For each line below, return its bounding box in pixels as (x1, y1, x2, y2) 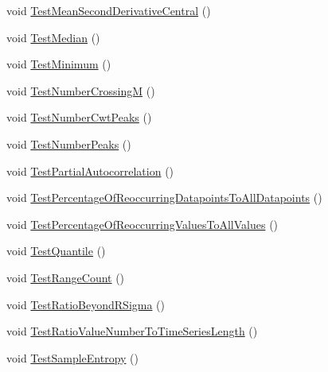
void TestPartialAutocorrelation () (6, 162, 174, 179)
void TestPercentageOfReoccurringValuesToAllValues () (6, 215, 279, 232)
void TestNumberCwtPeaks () (6, 109, 152, 126)
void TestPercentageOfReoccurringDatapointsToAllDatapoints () (6, 189, 322, 206)
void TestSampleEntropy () (6, 349, 139, 366)
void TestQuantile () (6, 242, 106, 259)
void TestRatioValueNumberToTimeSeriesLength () (6, 323, 258, 339)
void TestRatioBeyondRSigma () (6, 296, 166, 312)
